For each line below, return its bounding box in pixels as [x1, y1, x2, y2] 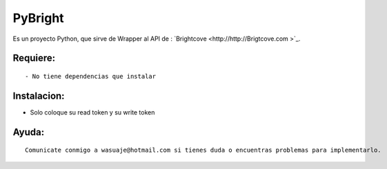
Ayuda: [12, 126, 45, 138]
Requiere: [12, 52, 56, 64]
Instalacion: [12, 90, 65, 101]
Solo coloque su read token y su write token [30, 108, 155, 117]
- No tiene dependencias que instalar [25, 72, 157, 80]
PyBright [12, 10, 65, 26]
